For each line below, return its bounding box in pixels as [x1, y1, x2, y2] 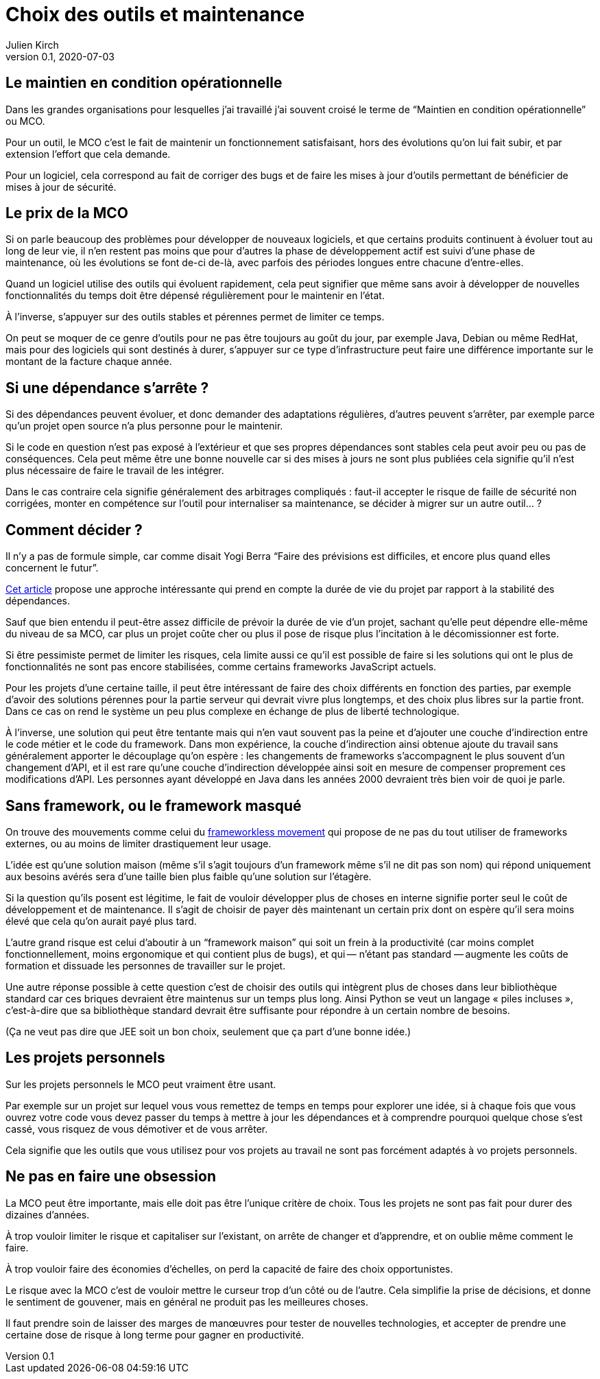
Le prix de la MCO [5, 204, 128, 222]
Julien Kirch [5, 38, 59, 51]
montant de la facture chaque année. [5, 355, 172, 368]
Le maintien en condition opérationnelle [5, 74, 283, 92]
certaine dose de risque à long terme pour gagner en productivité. [5, 1328, 304, 1341]
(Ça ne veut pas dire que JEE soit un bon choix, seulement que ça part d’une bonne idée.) [5, 1025, 411, 1037]
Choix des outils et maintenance [5, 3, 305, 26]
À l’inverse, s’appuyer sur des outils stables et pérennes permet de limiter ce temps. [5, 311, 385, 323]
